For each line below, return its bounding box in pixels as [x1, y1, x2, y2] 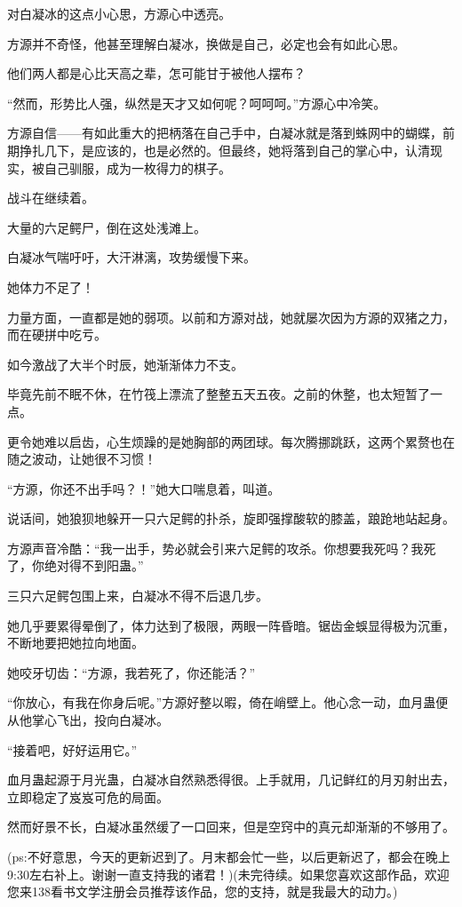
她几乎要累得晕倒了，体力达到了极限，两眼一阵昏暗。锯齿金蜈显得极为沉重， [7, 616, 455, 634]
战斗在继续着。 [7, 188, 94, 207]
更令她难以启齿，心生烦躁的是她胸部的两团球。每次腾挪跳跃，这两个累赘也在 [7, 432, 455, 450]
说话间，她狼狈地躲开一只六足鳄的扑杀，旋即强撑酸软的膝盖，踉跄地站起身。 [7, 509, 455, 528]
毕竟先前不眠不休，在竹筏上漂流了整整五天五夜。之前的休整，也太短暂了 [7, 385, 430, 403]
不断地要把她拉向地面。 [7, 633, 144, 652]
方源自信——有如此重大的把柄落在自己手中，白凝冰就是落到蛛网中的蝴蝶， [7, 123, 442, 142]
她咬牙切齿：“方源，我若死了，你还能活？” [7, 663, 256, 681]
